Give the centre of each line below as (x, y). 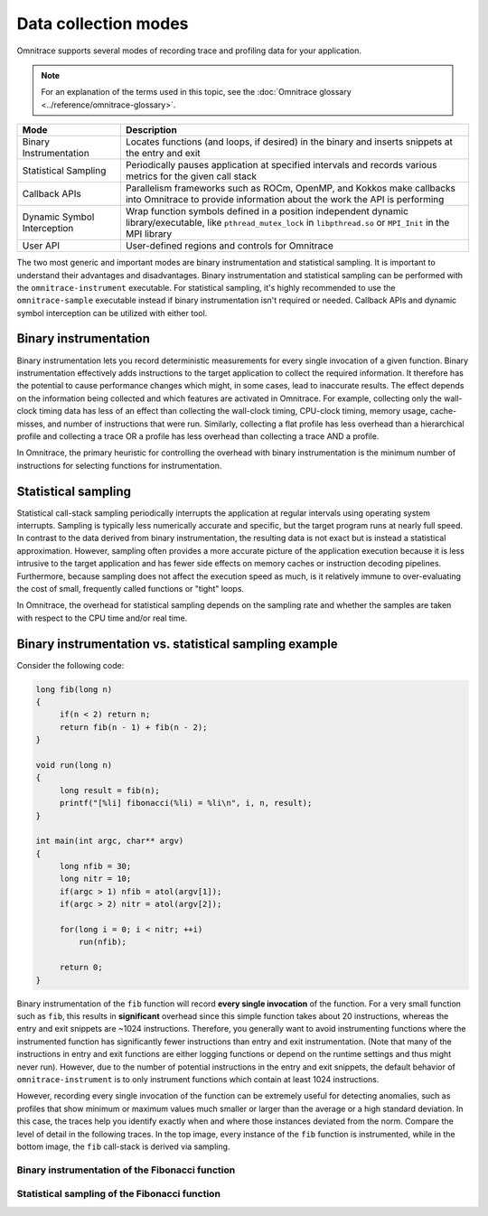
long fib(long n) (74, 689)
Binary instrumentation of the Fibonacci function (126, 1170)
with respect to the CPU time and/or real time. (102, 618)
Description (151, 130)
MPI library (148, 234)
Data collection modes (103, 23)
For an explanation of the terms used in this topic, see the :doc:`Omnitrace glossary (196, 92)
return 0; (81, 968)
